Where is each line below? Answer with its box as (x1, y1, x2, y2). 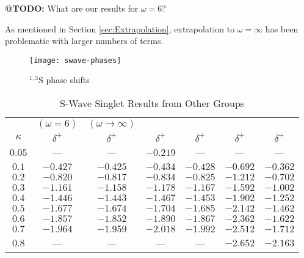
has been (265, 22, 299, 35)
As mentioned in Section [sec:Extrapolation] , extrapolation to (5, 22, 235, 35)
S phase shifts (38, 73, 90, 86)
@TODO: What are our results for (5, 2, 139, 14)
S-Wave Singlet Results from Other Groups (60, 96, 245, 111)
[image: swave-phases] (29, 56, 121, 65)
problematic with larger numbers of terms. (5, 34, 164, 47)
